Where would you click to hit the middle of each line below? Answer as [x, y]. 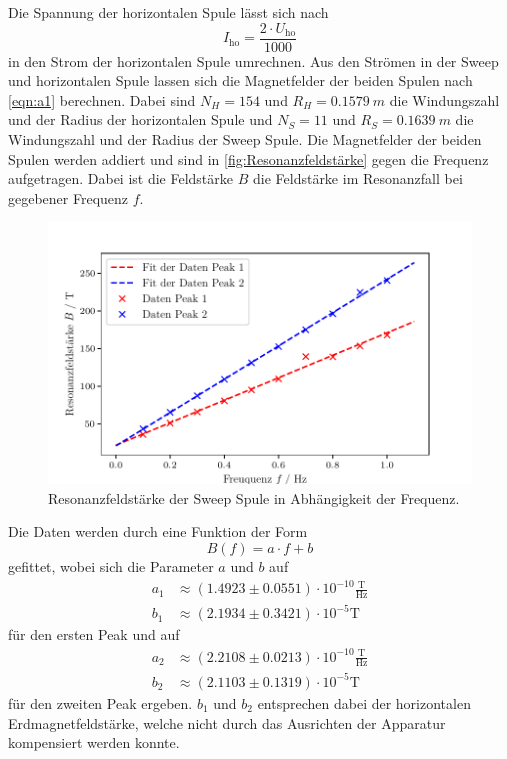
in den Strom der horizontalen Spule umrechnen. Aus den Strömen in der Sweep [253, 60]
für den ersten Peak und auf [94, 634]
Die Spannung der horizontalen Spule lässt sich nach [168, 12]
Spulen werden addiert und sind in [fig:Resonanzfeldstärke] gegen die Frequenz [248, 158]
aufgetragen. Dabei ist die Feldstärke [121, 178]
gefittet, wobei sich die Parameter [111, 566]
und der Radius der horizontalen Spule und [140, 119]
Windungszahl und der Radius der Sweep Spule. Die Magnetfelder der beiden [245, 139]
